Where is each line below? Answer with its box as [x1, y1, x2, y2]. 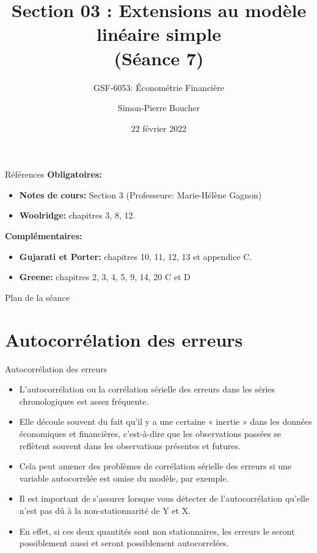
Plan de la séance [5, 291, 70, 303]
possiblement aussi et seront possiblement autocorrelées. [19, 537, 229, 549]
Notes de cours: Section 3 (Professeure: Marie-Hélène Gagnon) [19, 188, 262, 201]
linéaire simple [97, 21, 221, 46]
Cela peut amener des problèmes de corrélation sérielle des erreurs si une [19, 460, 292, 472]
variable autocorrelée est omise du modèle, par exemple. [19, 471, 229, 484]
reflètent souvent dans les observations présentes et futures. [19, 439, 241, 452]
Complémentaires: [5, 230, 82, 242]
